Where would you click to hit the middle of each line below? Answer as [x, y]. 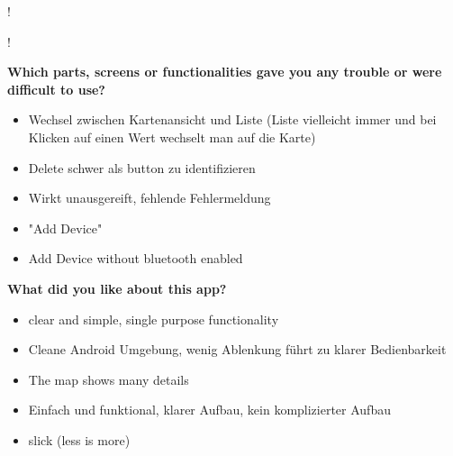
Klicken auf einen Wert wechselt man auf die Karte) [172, 137]
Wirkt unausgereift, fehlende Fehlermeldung [149, 198]
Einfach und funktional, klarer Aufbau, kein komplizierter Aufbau [209, 410]
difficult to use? [56, 89]
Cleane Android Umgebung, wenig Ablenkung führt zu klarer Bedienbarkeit [237, 349]
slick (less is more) [79, 439]
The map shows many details [109, 379]
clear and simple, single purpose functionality [154, 319]
